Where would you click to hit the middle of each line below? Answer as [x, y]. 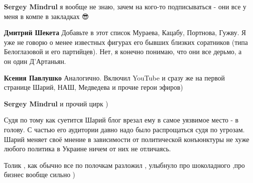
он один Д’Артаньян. [35, 61]
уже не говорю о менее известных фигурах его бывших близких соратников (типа [126, 42]
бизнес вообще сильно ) [40, 174]
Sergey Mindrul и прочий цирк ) [56, 103]
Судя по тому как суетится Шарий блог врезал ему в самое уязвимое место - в [121, 120]
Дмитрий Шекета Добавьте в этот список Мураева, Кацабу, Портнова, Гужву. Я [125, 32]
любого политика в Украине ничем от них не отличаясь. [87, 149]
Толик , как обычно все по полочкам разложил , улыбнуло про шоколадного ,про [125, 165]
